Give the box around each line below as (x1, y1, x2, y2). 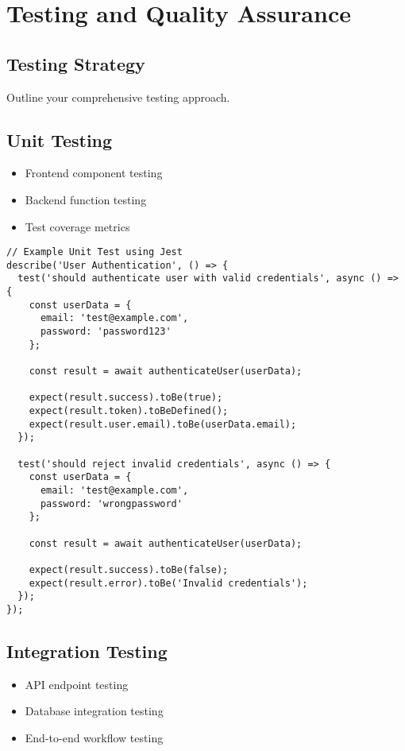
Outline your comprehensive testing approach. (6, 88, 230, 105)
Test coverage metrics (25, 218, 130, 234)
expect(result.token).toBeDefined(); (29, 405, 229, 417)
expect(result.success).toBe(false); (29, 563, 229, 575)
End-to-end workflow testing (25, 729, 164, 745)
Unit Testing (6, 127, 113, 152)
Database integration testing (25, 703, 164, 719)
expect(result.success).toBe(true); (29, 392, 223, 404)
